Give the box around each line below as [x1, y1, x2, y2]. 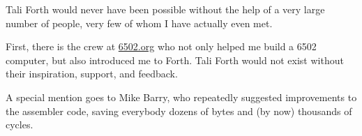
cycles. [6, 117, 33, 132]
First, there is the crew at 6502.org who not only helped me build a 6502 [6, 39, 317, 54]
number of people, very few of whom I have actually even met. [6, 15, 273, 30]
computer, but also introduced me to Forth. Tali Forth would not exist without [6, 52, 344, 67]
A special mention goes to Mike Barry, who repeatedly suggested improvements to [6, 89, 357, 104]
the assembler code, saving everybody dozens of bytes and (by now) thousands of [6, 103, 352, 118]
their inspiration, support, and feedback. [6, 66, 178, 81]
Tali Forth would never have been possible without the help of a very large [6, 2, 325, 16]
